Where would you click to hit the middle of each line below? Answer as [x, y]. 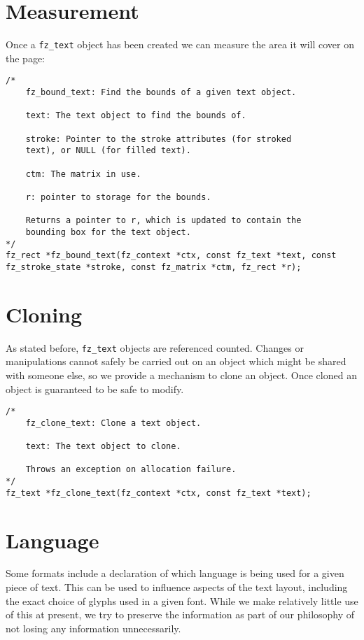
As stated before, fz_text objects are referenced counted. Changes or [155, 347]
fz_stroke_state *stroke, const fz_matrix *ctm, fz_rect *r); [154, 267]
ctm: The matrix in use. [83, 174]
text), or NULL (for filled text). [108, 151]
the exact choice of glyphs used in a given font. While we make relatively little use [182, 600]
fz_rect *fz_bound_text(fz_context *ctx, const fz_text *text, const [171, 256]
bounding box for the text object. [108, 232]
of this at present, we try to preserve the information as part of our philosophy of [180, 614]
